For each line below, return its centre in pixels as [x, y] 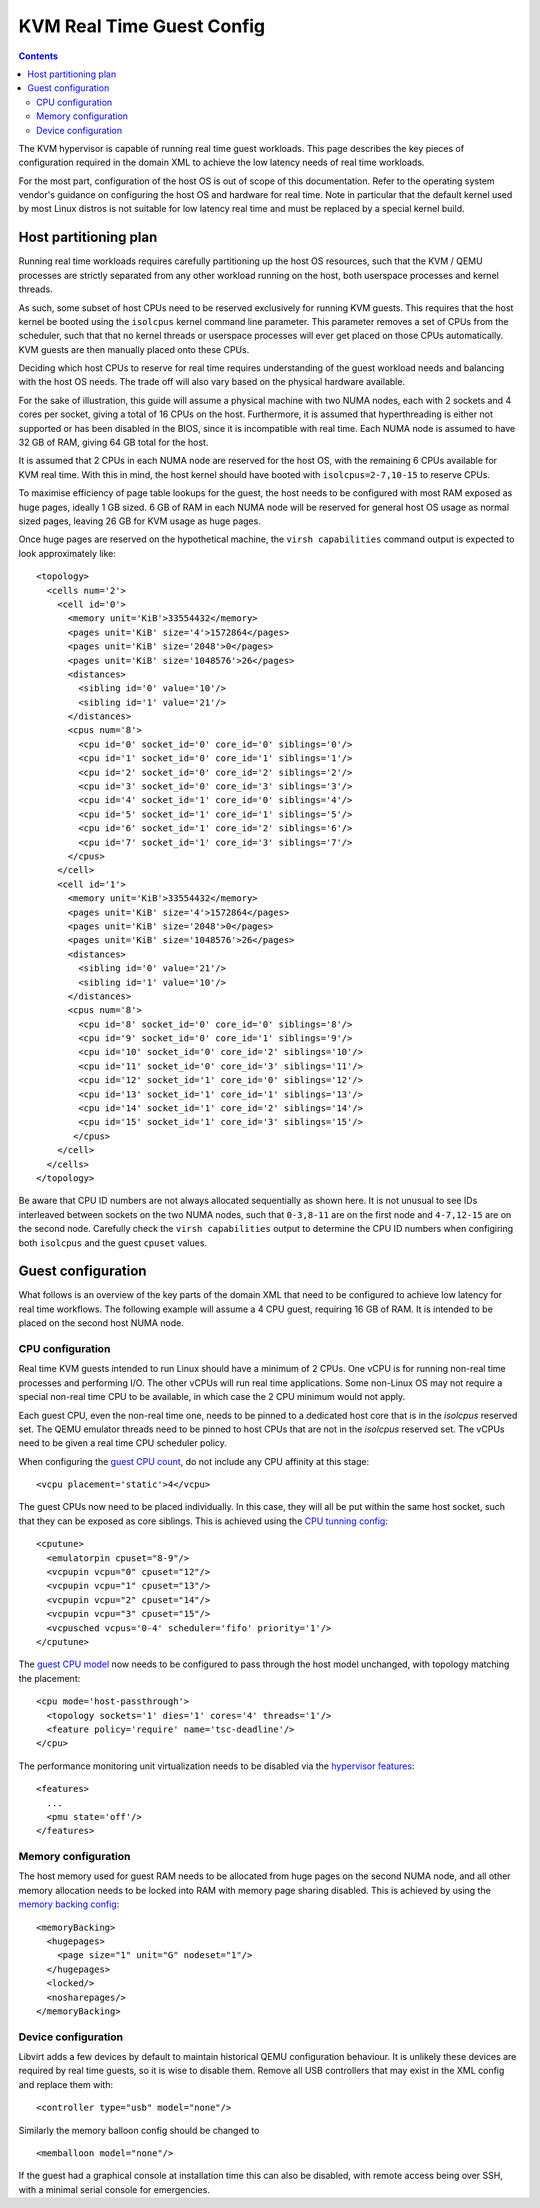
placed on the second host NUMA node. [101, 1323]
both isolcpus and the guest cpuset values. [113, 1242]
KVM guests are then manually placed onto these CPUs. [134, 349]
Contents [38, 56]
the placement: [49, 1678]
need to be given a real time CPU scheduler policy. [122, 1443]
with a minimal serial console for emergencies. [114, 2189]
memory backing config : [69, 1904]
